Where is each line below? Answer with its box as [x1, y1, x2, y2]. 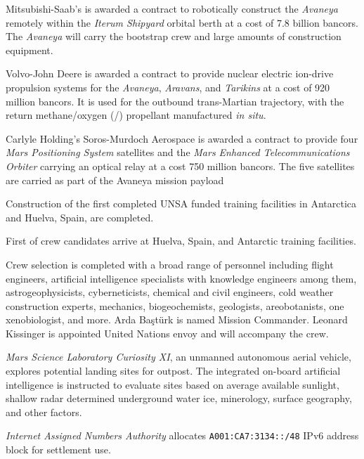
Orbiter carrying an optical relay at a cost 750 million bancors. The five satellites [6, 158, 355, 173]
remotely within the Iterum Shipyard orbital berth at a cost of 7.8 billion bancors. [6, 15, 359, 30]
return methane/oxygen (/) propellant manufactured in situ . [6, 108, 266, 122]
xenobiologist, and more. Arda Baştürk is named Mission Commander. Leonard [6, 312, 348, 327]
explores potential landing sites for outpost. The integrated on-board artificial [6, 363, 341, 378]
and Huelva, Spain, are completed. [6, 209, 154, 224]
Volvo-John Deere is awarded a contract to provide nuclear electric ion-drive [6, 66, 334, 81]
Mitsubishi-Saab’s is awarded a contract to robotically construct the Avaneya [6, 1, 338, 15]
